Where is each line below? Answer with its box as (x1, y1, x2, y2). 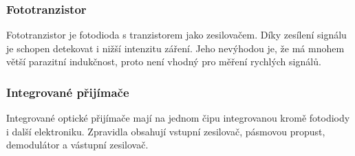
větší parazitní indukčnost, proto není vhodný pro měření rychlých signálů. (6, 54, 321, 69)
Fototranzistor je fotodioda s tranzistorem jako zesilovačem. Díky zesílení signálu (6, 27, 347, 42)
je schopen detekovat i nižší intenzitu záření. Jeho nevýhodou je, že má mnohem (6, 41, 345, 55)
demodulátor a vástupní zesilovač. (6, 137, 149, 152)
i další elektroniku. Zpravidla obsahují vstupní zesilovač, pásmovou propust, (6, 124, 325, 138)
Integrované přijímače (6, 83, 129, 100)
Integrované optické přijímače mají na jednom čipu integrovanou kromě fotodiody (6, 111, 350, 125)
